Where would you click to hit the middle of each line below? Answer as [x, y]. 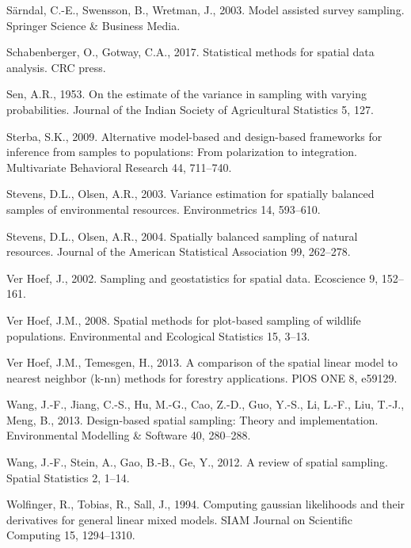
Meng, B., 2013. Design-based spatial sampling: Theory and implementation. [192, 419]
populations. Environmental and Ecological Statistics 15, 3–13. [158, 335]
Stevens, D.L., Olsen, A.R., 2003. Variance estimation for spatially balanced [190, 194]
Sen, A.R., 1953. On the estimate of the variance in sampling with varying [187, 94]
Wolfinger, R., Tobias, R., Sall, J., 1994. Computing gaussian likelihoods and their [206, 504]
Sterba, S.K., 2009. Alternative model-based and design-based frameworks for [194, 136]
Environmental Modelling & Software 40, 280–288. [129, 435]
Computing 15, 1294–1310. [71, 535]
